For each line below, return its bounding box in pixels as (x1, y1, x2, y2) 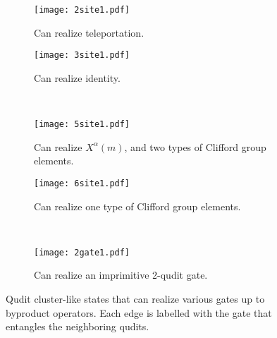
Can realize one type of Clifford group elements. (34, 198, 241, 213)
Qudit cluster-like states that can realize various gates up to (6, 291, 265, 306)
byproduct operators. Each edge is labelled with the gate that (6, 305, 272, 320)
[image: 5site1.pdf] (34, 119, 130, 130)
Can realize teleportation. (34, 25, 144, 40)
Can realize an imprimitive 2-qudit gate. (34, 267, 208, 282)
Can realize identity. (34, 70, 121, 85)
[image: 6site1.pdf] (34, 178, 130, 188)
